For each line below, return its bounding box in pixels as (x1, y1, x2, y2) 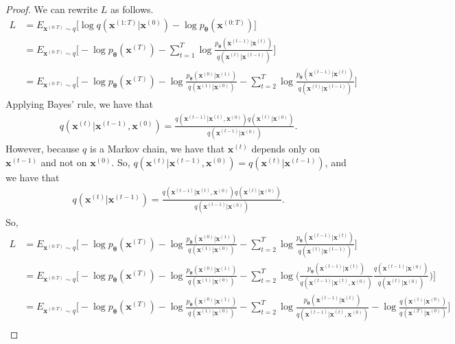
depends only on (251, 141, 320, 156)
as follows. (110, 2, 154, 16)
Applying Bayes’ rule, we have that (5, 96, 153, 111)
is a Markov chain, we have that (90, 141, 225, 156)
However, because (5, 141, 80, 156)
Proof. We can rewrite (5, 2, 98, 16)
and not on (40, 154, 87, 169)
